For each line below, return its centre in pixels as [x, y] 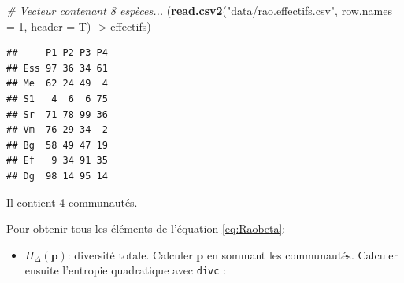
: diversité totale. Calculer [130, 254]
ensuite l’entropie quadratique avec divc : [125, 270]
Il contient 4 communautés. [72, 202]
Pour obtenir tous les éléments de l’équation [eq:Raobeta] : [146, 228]
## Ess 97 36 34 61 [57, 68]
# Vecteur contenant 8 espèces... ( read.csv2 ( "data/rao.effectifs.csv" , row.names [199, 10]
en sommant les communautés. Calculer [302, 254]
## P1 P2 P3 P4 [57, 53]
